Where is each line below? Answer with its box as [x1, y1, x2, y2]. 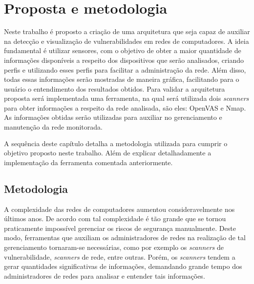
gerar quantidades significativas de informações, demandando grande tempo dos [4, 261, 242, 271]
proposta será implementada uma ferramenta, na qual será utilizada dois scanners [4, 93, 249, 103]
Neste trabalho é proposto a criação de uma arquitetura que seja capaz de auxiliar [4, 26, 250, 37]
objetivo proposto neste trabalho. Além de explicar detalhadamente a [4, 148, 212, 158]
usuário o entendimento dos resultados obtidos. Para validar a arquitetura [4, 83, 225, 94]
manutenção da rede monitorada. [4, 122, 103, 132]
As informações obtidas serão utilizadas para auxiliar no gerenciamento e [4, 112, 222, 122]
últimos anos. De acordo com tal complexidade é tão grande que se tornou [4, 213, 226, 224]
